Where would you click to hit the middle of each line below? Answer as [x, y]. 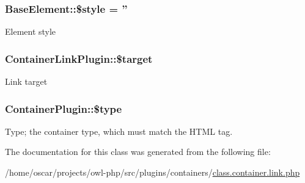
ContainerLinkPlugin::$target [79, 58]
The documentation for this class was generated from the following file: [138, 152]
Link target [26, 81]
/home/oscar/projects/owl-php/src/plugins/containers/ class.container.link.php [152, 172]
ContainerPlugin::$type [64, 108]
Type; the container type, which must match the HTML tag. [119, 131]
